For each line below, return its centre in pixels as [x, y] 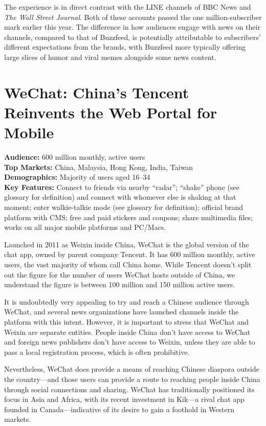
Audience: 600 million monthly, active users [75, 157]
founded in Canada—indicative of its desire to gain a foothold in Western [119, 409]
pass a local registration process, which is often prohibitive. [97, 352]
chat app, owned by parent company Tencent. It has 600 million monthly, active [130, 254]
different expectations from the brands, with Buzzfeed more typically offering [125, 47]
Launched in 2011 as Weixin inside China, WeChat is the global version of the [127, 244]
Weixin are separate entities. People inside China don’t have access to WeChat [127, 332]
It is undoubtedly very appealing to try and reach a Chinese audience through [127, 301]
